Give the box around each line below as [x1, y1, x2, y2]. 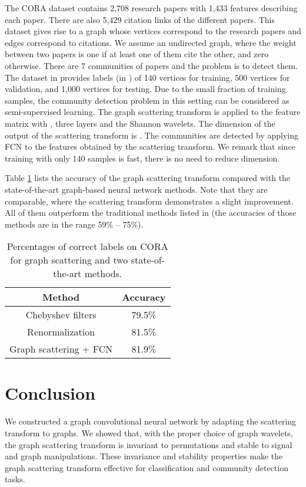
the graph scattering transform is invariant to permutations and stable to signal [5, 438, 292, 450]
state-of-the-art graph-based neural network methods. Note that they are [5, 183, 268, 195]
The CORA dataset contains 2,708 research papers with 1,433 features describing [5, 2, 298, 14]
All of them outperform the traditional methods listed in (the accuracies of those [5, 206, 297, 219]
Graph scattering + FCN [9, 342, 113, 356]
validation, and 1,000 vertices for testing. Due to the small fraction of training [5, 83, 286, 95]
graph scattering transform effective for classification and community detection [5, 461, 288, 473]
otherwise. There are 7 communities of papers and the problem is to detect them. [5, 59, 298, 71]
